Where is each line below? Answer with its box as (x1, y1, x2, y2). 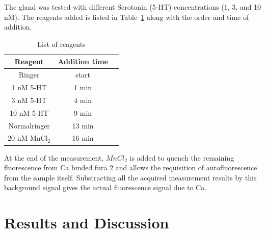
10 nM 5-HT (10, 107, 49, 118)
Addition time (58, 56, 108, 67)
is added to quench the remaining (129, 152, 234, 163)
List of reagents (37, 38, 86, 49)
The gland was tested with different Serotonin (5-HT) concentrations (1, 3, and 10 (4, 2, 261, 12)
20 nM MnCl (8, 133, 48, 143)
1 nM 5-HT (11, 82, 47, 93)
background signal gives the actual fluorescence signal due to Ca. (4, 182, 207, 193)
